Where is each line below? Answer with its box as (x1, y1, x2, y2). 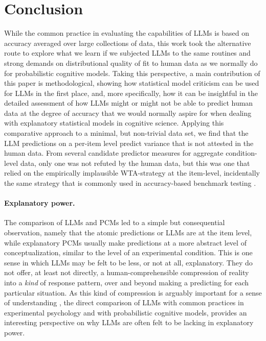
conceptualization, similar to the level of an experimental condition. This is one (4, 247, 253, 258)
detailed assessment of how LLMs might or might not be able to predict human (4, 98, 253, 108)
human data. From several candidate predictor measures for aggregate (4, 148, 224, 158)
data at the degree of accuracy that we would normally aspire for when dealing (4, 107, 252, 118)
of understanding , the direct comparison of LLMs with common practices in (4, 297, 244, 308)
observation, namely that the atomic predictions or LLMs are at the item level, (4, 227, 252, 238)
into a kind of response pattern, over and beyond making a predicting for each (4, 277, 249, 287)
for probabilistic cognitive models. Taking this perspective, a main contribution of (4, 67, 260, 78)
